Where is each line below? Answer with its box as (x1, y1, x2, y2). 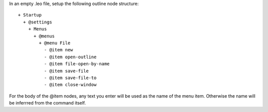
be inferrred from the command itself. (9, 100, 86, 106)
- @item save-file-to (44, 75, 97, 81)
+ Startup (18, 12, 42, 18)
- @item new (44, 47, 73, 53)
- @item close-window (44, 82, 97, 88)
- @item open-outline (44, 54, 97, 60)
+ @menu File (39, 40, 70, 46)
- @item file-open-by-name (44, 61, 110, 67)
